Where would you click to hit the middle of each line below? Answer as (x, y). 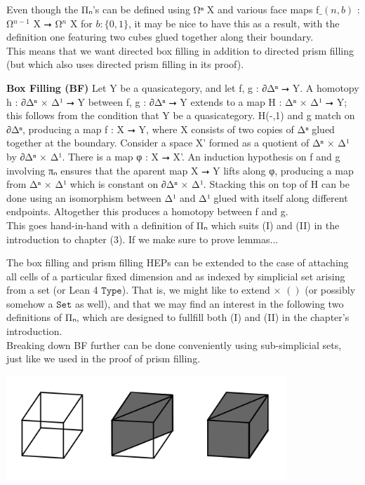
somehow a (30, 303)
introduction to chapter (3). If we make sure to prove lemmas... (142, 239)
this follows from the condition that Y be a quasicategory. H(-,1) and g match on (181, 115)
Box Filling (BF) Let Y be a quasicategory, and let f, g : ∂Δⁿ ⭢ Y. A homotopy (183, 87)
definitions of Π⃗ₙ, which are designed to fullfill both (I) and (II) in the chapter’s (178, 317)
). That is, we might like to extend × (201, 290)
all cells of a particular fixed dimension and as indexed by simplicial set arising (176, 276)
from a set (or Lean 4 (52, 290)
